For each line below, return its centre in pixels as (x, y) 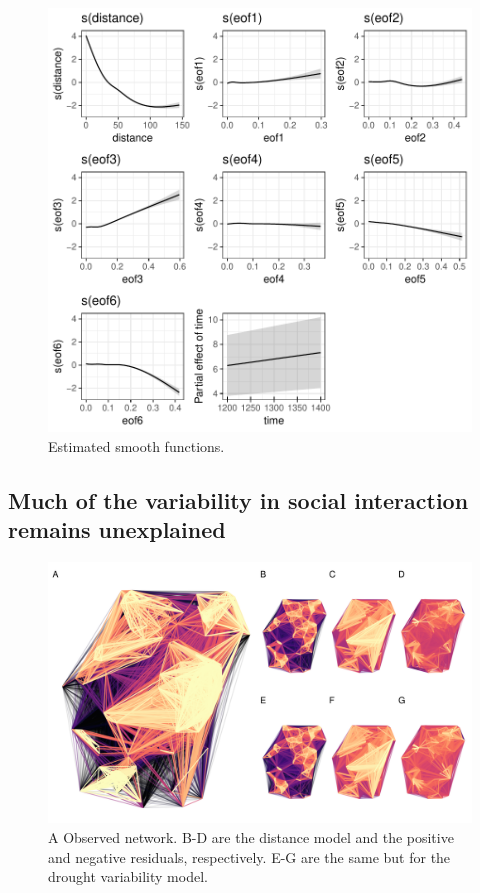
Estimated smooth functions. (136, 445)
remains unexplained (117, 528)
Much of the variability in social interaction (238, 499)
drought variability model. (128, 876)
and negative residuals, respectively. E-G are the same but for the (249, 856)
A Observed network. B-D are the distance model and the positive (251, 837)
